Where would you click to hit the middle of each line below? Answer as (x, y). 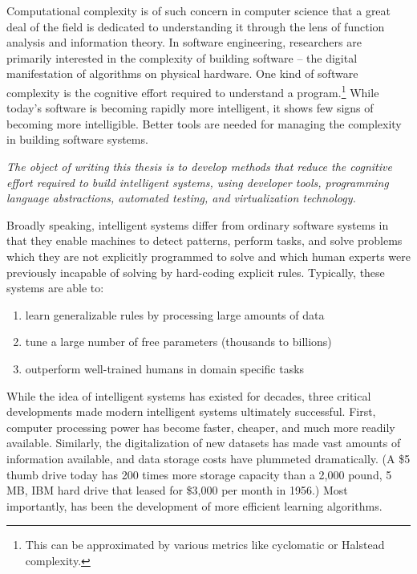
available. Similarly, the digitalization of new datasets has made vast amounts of (204, 443)
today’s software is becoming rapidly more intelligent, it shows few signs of (190, 108)
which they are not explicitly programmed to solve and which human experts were (208, 256)
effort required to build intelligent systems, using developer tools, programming (198, 182)
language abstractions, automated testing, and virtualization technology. (181, 198)
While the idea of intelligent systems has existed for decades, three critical (189, 395)
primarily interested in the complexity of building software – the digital (182, 57)
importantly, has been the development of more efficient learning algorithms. (194, 505)
